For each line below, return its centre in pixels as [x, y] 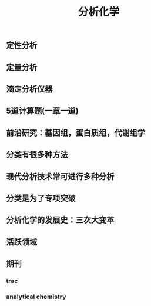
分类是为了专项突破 [41, 198]
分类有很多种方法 [37, 154]
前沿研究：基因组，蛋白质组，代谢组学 [75, 133]
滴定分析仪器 [29, 89]
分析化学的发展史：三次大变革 [60, 220]
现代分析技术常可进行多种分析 [60, 176]
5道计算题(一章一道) [42, 111]
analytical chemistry [36, 297]
